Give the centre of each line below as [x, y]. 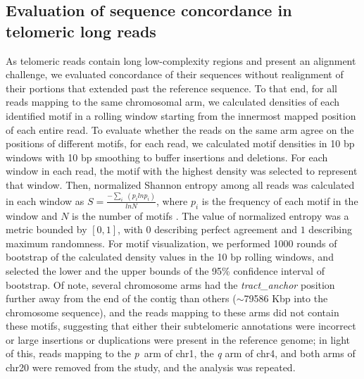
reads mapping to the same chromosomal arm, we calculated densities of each [173, 102]
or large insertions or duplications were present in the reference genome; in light [178, 339]
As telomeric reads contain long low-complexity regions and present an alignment [181, 60]
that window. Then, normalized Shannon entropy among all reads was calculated [180, 184]
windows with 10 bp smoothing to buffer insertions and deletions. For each [167, 157]
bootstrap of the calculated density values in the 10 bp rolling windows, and [170, 257]
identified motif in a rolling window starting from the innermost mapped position [181, 115]
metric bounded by [46, 229]
